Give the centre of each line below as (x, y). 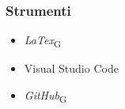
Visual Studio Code (71, 68)
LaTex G (43, 41)
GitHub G (45, 96)
